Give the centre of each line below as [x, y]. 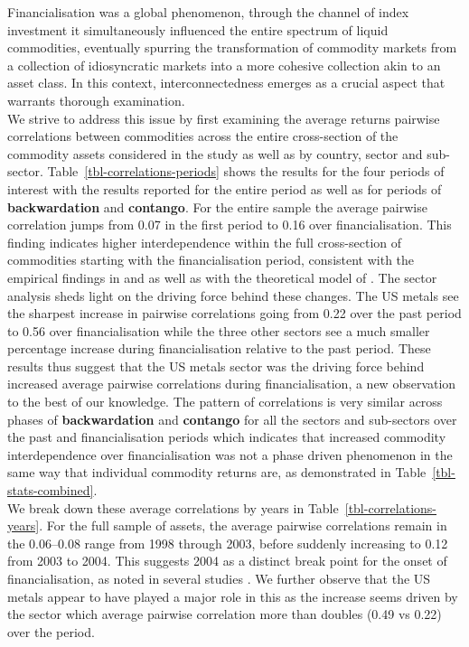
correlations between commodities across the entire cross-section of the [203, 136]
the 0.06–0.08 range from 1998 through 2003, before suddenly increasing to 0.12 [228, 543]
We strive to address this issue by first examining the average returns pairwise [224, 118]
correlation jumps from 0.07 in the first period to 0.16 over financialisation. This [230, 225]
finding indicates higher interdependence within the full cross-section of [205, 242]
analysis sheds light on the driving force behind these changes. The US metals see [233, 295]
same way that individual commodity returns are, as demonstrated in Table [217, 472]
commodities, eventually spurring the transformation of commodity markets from [232, 47]
